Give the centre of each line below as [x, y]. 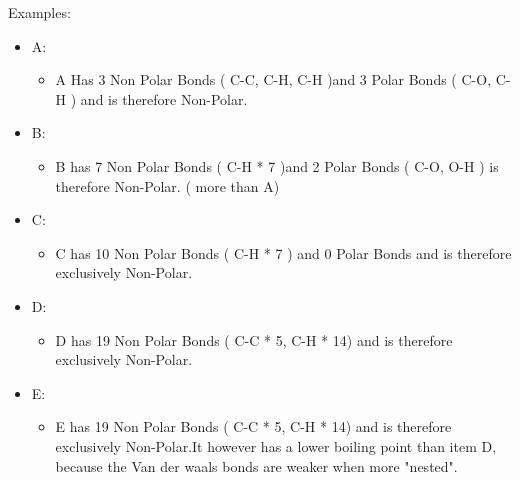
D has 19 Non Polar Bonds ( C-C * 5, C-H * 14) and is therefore [254, 339]
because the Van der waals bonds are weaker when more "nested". [256, 465]
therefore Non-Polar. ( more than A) [167, 185]
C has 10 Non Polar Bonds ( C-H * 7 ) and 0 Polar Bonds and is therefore [283, 252]
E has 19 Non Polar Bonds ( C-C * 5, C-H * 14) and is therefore [253, 426]
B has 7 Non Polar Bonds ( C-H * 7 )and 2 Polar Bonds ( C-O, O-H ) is [277, 165]
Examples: [39, 12]
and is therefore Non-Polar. [164, 98]
